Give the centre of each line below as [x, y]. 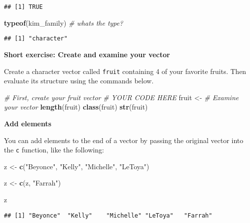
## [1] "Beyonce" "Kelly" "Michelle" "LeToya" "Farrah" [108, 215]
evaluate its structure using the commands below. [79, 81]
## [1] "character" [36, 39]
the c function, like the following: [54, 150]
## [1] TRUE [23, 7]
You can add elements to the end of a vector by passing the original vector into [124, 140]
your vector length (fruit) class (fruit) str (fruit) [76, 107]
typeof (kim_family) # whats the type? [64, 22]
